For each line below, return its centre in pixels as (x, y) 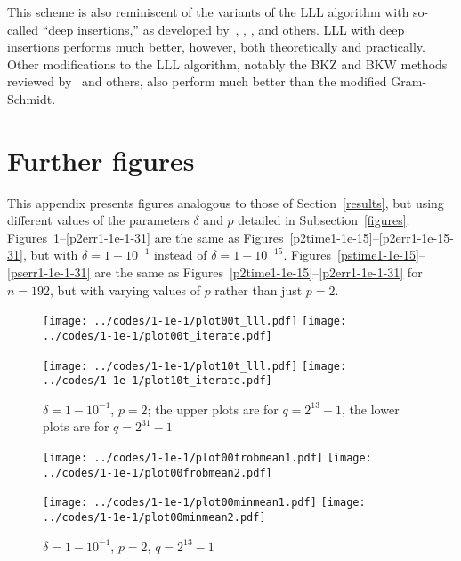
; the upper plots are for (213, 409)
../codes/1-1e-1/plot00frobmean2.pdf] (158, 473)
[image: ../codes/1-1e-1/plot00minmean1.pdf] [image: (204, 503)
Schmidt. (32, 98)
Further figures (101, 160)
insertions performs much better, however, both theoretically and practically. (216, 47)
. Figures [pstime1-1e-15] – (354, 255)
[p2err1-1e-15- (416, 237)
